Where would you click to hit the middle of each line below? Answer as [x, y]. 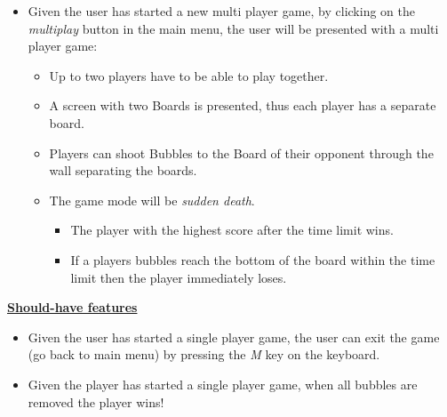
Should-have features [72, 307]
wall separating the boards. [123, 170]
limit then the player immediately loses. [179, 277]
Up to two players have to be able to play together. [189, 75]
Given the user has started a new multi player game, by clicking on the [221, 11]
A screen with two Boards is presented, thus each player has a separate [243, 105]
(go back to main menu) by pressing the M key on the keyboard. [204, 354]
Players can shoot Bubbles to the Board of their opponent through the [241, 152]
